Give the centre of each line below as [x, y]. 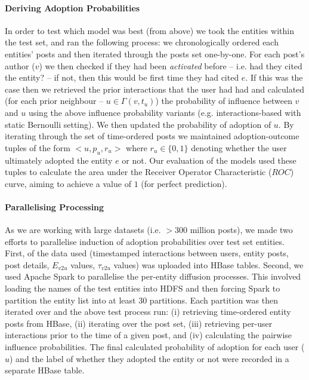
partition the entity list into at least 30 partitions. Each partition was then [141, 300]
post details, [27, 264]
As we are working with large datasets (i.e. [83, 230]
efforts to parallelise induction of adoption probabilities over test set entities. [145, 241]
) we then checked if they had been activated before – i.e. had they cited [171, 65]
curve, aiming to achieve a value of [68, 183]
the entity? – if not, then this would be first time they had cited [122, 77]
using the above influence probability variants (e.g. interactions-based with [165, 112]
